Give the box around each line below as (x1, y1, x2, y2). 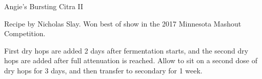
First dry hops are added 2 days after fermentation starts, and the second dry (4, 45, 249, 56)
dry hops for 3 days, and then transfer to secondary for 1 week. (4, 65, 203, 75)
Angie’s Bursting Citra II (4, 1, 84, 11)
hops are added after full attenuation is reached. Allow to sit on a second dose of (4, 55, 257, 66)
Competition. (4, 28, 46, 39)
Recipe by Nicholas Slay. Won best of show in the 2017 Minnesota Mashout (4, 18, 241, 29)
